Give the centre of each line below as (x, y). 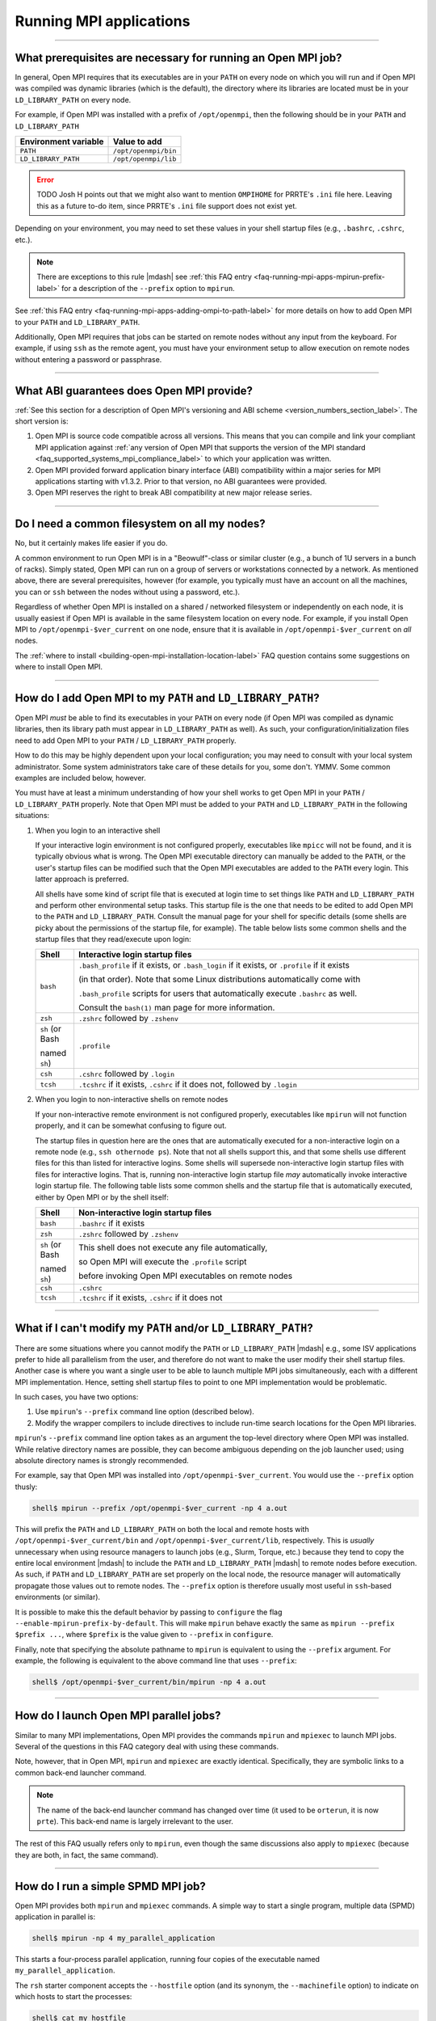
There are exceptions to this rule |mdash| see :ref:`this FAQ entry (144, 277)
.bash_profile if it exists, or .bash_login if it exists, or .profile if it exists (214, 965)
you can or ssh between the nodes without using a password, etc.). (128, 592)
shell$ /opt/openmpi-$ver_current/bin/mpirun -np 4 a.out (149, 1682)
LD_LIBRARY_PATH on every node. (73, 99)
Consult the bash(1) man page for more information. (176, 1008)
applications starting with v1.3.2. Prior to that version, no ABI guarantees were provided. (181, 481)
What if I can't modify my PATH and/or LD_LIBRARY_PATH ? (164, 1329)
